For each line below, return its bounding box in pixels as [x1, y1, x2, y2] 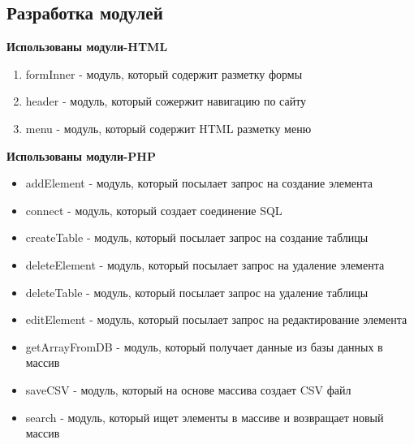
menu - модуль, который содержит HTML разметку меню [25, 119, 312, 136]
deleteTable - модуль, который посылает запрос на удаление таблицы [25, 283, 369, 300]
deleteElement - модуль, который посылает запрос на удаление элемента [25, 256, 385, 273]
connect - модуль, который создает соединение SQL [25, 201, 282, 218]
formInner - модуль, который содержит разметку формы [25, 65, 303, 82]
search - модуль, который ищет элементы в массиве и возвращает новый [25, 408, 384, 425]
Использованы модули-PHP [6, 147, 156, 164]
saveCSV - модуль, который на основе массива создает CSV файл [25, 381, 351, 398]
